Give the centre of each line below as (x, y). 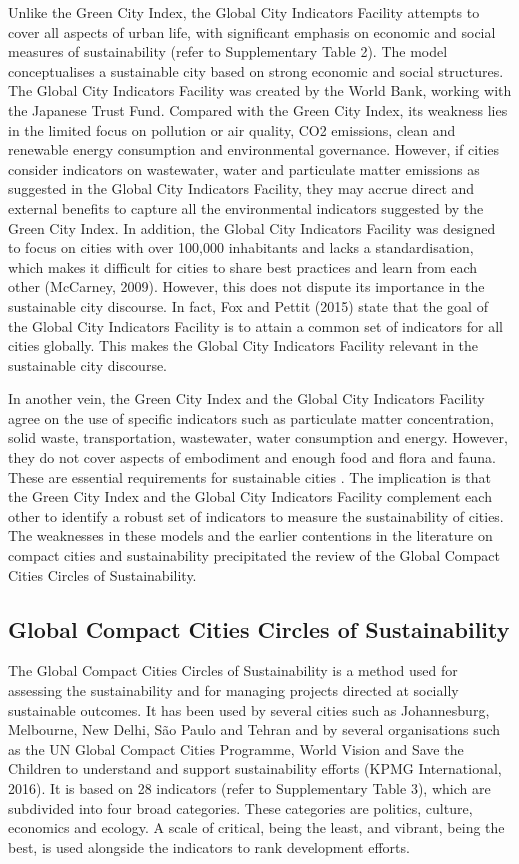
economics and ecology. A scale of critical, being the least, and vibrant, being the (256, 827)
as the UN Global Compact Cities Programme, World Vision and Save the (236, 748)
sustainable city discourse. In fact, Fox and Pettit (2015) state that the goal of (248, 305)
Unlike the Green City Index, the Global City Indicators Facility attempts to (244, 12)
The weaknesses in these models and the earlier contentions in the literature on (250, 535)
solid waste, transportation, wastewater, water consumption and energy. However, (258, 437)
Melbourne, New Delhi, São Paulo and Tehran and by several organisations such (254, 729)
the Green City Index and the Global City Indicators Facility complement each (250, 496)
